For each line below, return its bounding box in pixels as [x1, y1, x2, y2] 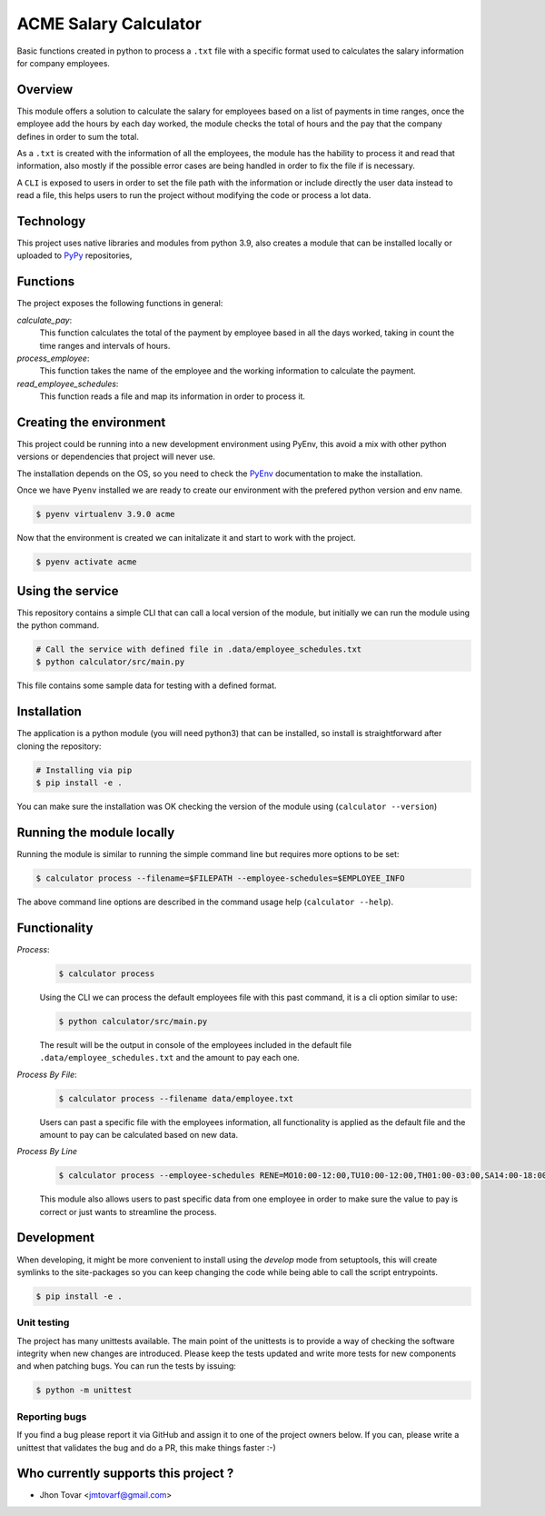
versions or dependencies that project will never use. [16, 451, 215, 463]
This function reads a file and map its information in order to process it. [39, 391, 306, 402]
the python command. [16, 620, 100, 631]
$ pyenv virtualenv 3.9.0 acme [35, 509, 176, 520]
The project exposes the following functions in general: [16, 298, 223, 309]
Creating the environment [16, 414, 166, 430]
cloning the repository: [16, 741, 102, 752]
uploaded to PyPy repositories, [16, 250, 133, 261]
